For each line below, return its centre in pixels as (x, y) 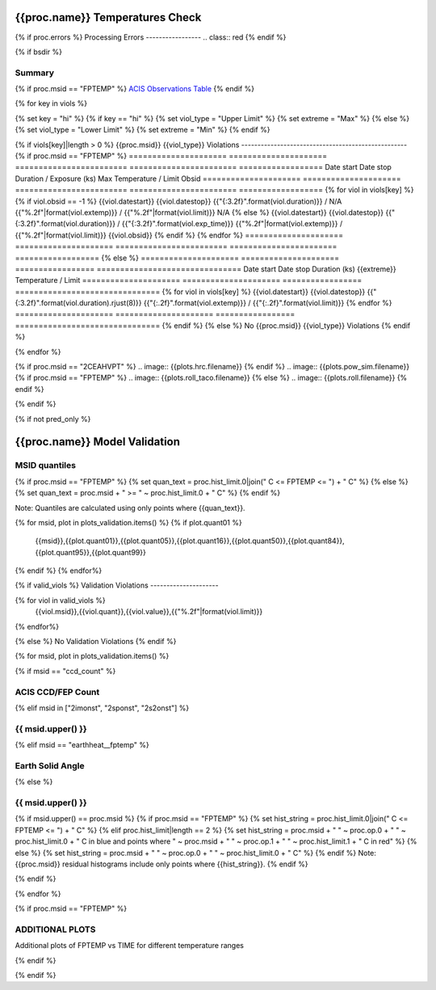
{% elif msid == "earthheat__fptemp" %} (82, 745)
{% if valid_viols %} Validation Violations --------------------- (117, 585)
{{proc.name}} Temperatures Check (108, 17)
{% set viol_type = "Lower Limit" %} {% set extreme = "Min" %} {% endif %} (143, 130)
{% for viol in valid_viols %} (60, 600)
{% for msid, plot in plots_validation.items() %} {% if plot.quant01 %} (128, 522)
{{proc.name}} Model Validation (98, 442)
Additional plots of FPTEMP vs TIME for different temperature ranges (130, 946)
